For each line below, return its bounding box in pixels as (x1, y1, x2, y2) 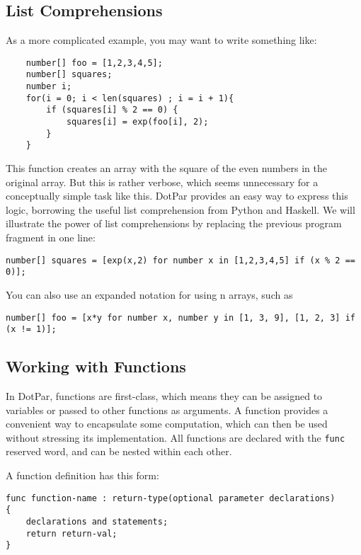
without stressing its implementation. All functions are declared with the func (6, 430, 345, 445)
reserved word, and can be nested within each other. (6, 444, 232, 459)
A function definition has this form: (6, 468, 159, 483)
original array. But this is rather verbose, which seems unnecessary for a (6, 174, 319, 189)
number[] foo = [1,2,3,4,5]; (25, 57, 163, 68)
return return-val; (25, 528, 118, 539)
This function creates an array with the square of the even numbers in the (6, 161, 327, 176)
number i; (25, 81, 72, 92)
